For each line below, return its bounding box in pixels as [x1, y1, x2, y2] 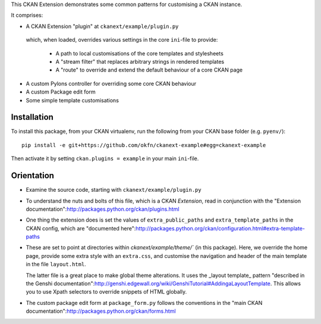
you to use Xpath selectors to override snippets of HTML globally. [26, 288, 187, 295]
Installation [11, 112, 53, 122]
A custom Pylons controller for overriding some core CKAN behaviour [26, 80, 197, 87]
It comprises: [11, 12, 43, 19]
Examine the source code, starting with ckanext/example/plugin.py [26, 186, 202, 194]
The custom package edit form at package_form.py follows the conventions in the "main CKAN [26, 299, 263, 306]
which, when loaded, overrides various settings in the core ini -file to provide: [26, 36, 218, 43]
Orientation [11, 170, 55, 181]
